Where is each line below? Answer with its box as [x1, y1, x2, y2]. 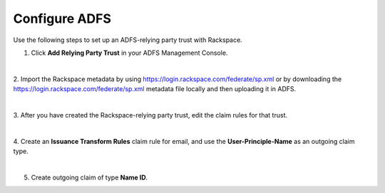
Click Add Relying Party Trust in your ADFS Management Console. [31, 48, 228, 57]
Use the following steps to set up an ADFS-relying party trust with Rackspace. [13, 36, 242, 44]
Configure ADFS [13, 11, 112, 26]
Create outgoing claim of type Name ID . [31, 173, 148, 182]
